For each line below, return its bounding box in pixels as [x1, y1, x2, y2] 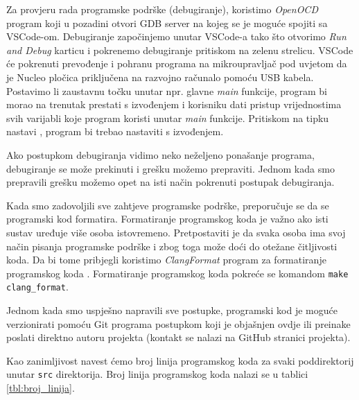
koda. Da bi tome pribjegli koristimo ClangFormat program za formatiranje [6, 252, 326, 267]
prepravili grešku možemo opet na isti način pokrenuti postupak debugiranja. [6, 175, 335, 189]
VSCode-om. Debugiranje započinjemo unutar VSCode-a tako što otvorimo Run [6, 29, 347, 44]
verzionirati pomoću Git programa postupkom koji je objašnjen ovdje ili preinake [6, 316, 351, 331]
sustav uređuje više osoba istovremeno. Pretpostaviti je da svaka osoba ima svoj [6, 225, 346, 239]
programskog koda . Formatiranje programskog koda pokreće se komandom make [6, 266, 349, 280]
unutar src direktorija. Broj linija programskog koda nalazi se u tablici [6, 367, 308, 381]
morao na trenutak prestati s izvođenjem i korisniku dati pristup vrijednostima [6, 97, 342, 112]
